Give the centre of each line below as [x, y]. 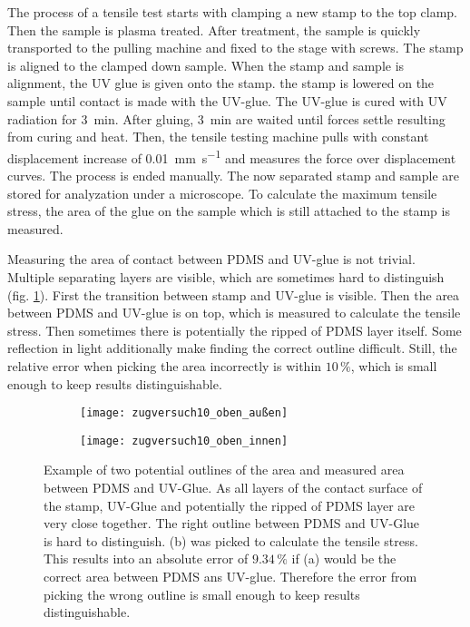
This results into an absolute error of [146, 558]
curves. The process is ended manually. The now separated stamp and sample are [234, 175]
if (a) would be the [344, 558]
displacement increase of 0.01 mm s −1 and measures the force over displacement [232, 156]
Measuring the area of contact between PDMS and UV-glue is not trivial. [211, 259]
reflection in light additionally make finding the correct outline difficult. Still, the [232, 348]
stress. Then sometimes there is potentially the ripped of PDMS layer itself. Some [235, 330]
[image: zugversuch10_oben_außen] [184, 413]
